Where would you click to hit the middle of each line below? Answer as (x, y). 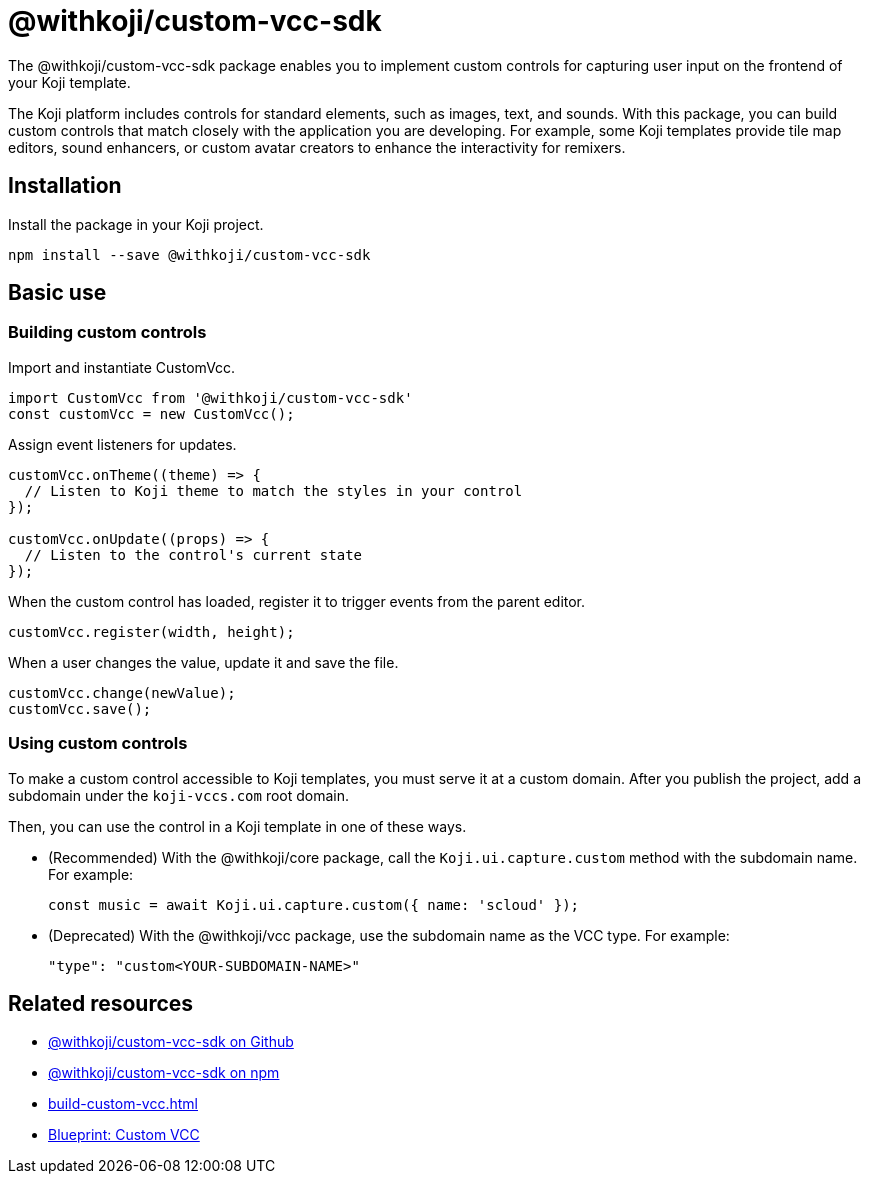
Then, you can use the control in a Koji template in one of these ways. (237, 826)
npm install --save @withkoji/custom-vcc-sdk (189, 254)
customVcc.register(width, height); (151, 631)
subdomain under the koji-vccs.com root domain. (179, 795)
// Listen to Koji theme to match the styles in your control (273, 490)
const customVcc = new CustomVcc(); (151, 413)
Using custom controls (98, 743)
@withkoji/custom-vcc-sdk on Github (171, 1042)
